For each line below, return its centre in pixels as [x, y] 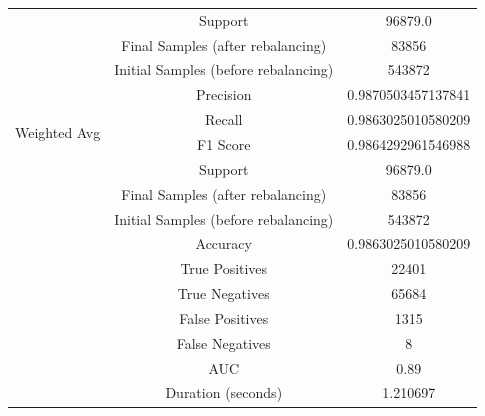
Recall [223, 119]
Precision [223, 94]
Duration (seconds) [224, 392]
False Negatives [223, 342]
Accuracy [223, 243]
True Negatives [223, 293]
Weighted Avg [58, 131]
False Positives [224, 317]
